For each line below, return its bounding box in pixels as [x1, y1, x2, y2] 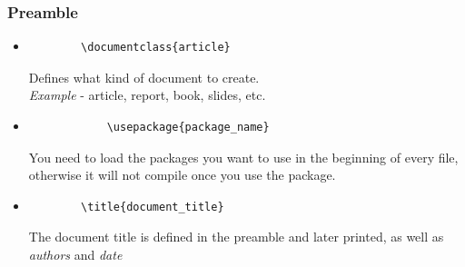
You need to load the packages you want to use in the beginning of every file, [28, 147, 459, 166]
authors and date [28, 244, 123, 263]
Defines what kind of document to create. [28, 67, 260, 86]
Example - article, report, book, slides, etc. [28, 85, 266, 104]
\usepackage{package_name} [106, 121, 270, 133]
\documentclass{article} [81, 41, 231, 54]
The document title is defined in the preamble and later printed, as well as [28, 227, 444, 246]
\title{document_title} [81, 200, 224, 213]
